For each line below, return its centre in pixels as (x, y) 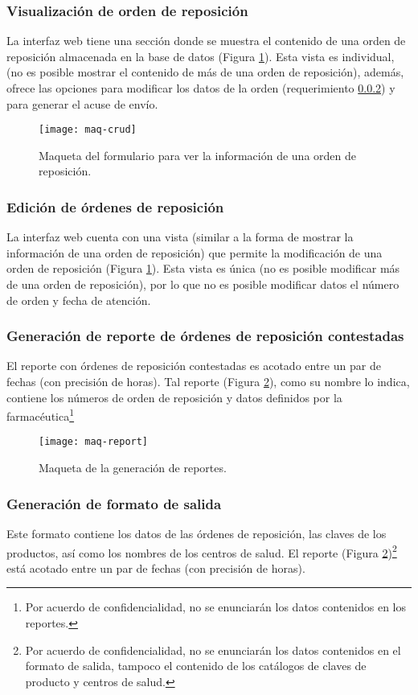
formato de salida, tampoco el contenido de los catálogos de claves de (196, 666)
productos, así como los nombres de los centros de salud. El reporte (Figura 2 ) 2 (202, 551)
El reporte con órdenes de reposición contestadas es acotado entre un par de (194, 366)
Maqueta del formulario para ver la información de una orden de (197, 155)
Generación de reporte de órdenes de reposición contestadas (205, 336)
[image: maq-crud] (88, 130)
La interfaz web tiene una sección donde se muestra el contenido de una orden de (206, 41)
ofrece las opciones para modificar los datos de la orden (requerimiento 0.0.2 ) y (201, 88)
